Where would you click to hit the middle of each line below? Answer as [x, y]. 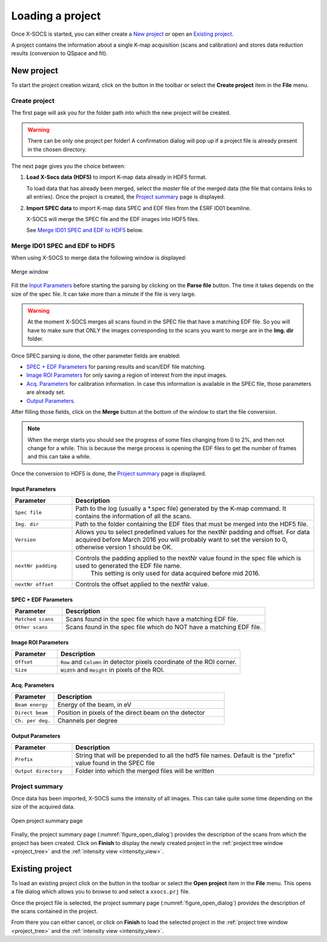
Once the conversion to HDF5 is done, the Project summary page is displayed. [109, 473]
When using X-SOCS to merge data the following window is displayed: [99, 258]
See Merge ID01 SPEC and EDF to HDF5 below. [85, 230]
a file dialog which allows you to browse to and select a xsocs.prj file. [101, 892]
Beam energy [31, 705]
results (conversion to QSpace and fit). [60, 53]
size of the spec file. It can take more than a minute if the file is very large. [104, 294]
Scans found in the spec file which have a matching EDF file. [152, 619]
